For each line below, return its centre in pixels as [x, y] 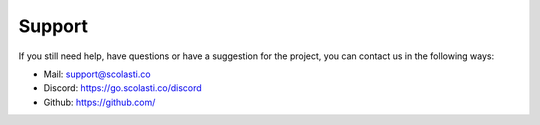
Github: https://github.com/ [99, 102]
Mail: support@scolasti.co [97, 74]
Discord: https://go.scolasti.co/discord [122, 88]
